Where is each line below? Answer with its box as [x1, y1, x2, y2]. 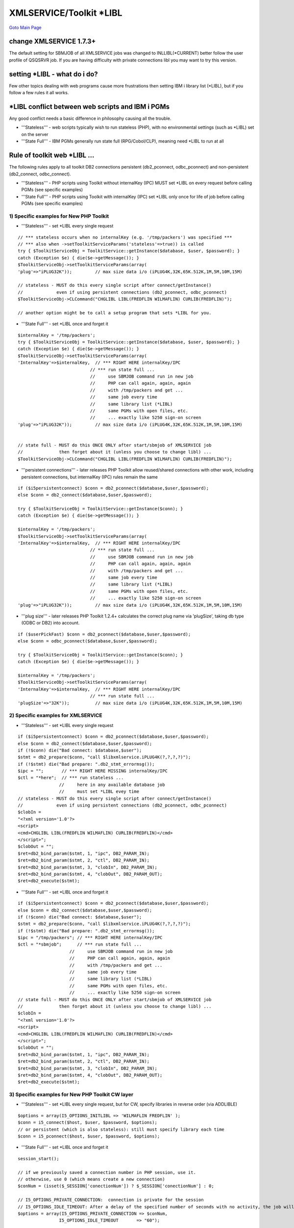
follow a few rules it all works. [9, 90, 69, 96]
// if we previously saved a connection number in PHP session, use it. [18, 1170, 196, 1175]
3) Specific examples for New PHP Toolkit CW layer [9, 1091, 134, 1098]
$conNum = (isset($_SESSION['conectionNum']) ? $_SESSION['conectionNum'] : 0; [18, 1183, 214, 1189]
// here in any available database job [59, 781, 165, 787]
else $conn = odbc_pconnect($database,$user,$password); [18, 639, 158, 644]
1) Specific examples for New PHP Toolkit [9, 213, 109, 220]
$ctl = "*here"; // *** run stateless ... [18, 775, 124, 781]
